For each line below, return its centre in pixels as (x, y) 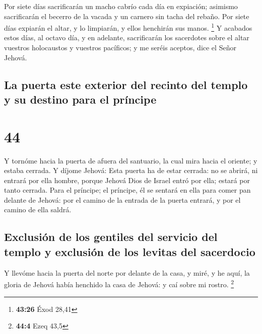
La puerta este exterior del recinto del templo (126, 84)
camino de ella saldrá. (38, 210)
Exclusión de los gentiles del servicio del (111, 237)
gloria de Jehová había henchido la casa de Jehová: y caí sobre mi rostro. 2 (119, 283)
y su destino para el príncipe (80, 99)
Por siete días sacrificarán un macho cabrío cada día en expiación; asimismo (121, 6)
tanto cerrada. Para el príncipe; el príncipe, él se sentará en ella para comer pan (127, 190)
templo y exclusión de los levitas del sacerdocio (130, 251)
